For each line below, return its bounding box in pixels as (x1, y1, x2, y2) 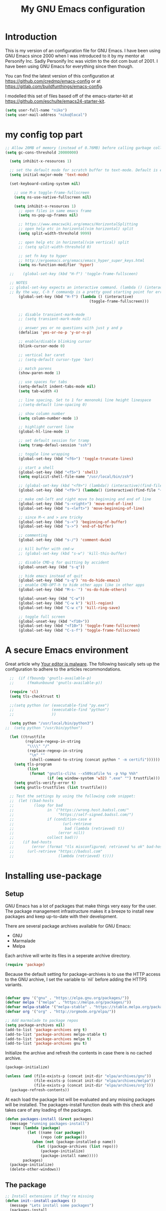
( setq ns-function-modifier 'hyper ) (18, 263, 94, 268)
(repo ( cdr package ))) (40, 1135, 87, 1140)
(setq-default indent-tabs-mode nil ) (18, 384, 96, 389)
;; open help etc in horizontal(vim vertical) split (18, 240, 129, 245)
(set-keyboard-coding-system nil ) (9, 181, 81, 186)
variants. (5, 981, 23, 987)
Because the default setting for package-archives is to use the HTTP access (5, 971, 161, 977)
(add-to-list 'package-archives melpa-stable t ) (5, 1032, 107, 1037)
